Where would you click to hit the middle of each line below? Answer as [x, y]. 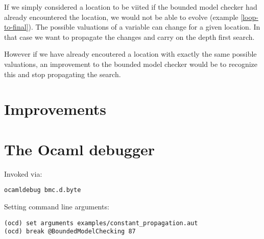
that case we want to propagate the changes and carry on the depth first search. [129, 37]
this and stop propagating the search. [63, 74]
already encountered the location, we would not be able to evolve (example [121, 17]
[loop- [249, 17]
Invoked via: [23, 173]
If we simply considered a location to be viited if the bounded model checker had [131, 7]
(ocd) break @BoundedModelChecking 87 [70, 232]
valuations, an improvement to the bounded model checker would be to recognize [131, 64]
